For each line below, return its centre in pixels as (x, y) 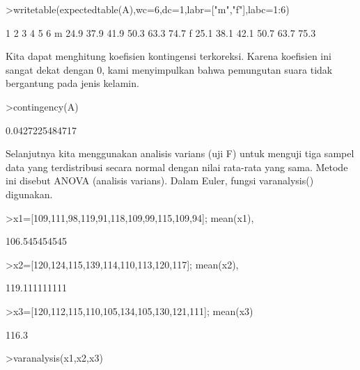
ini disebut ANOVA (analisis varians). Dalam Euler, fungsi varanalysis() (160, 180)
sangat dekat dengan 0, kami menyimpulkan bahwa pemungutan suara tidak (169, 69)
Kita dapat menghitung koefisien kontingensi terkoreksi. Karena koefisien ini (169, 56)
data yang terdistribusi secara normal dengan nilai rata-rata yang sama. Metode (177, 167)
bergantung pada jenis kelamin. (72, 83)
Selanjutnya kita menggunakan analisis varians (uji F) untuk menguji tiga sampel (180, 153)
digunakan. (29, 194)
